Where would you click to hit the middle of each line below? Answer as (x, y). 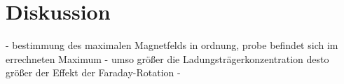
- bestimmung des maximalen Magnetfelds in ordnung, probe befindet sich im (172, 45)
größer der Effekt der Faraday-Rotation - (93, 72)
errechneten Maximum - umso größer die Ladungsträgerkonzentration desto (167, 58)
